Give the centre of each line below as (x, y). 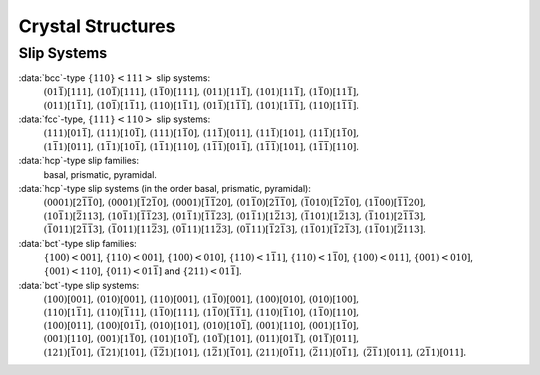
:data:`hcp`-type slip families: (79, 161)
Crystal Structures (97, 26)
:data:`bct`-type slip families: (77, 243)
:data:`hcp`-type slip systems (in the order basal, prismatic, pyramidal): (165, 189)
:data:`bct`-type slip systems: (79, 285)
